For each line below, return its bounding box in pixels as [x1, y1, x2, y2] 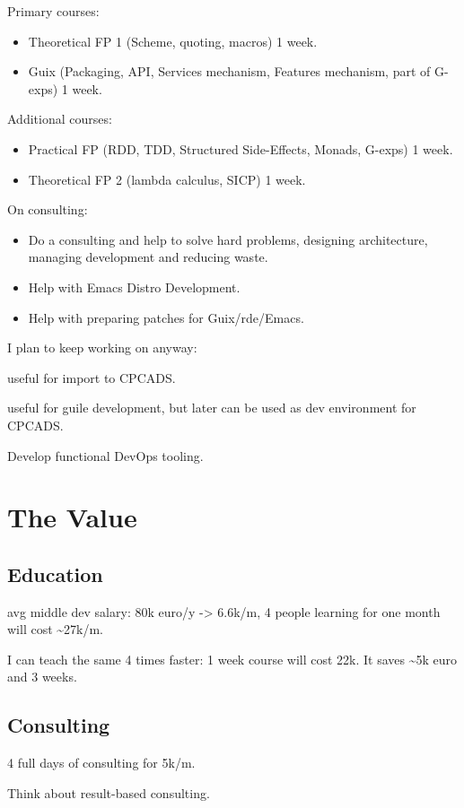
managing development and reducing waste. [28, 248, 268, 266]
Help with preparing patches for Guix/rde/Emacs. [28, 308, 304, 326]
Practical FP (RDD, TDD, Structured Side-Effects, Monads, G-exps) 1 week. [28, 139, 453, 158]
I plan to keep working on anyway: [7, 338, 197, 357]
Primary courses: [7, 2, 100, 20]
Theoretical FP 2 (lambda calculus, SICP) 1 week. [28, 169, 306, 188]
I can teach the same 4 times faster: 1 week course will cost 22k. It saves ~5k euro [7, 649, 458, 668]
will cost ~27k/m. [7, 620, 104, 639]
